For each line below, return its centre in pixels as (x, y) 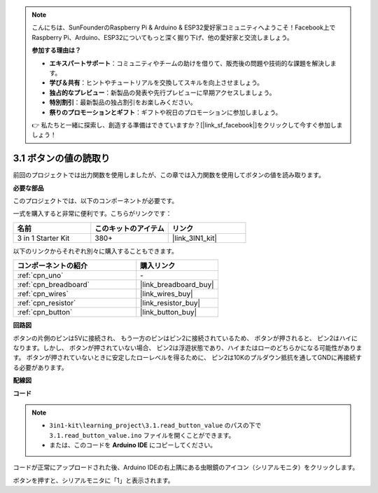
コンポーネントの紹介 (52, 266)
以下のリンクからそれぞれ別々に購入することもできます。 (96, 251)
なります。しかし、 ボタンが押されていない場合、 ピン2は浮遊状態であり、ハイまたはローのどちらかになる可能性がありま (188, 347)
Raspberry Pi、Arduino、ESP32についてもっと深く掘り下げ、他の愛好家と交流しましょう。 (162, 37)
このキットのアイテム (129, 228)
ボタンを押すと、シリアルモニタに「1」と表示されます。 (93, 480)
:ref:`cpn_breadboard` (54, 285)
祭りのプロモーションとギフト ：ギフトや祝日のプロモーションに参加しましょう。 (166, 112)
